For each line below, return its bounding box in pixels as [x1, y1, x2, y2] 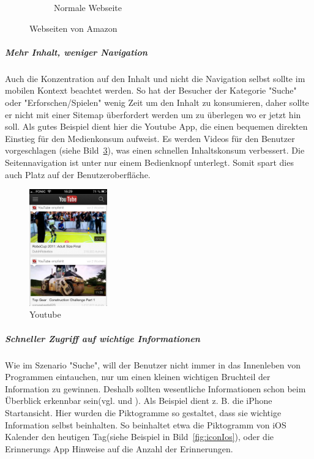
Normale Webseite [54, 1, 122, 13]
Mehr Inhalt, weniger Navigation [5, 45, 148, 58]
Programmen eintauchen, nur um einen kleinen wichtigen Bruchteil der [5, 370, 271, 383]
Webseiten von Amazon [29, 21, 118, 34]
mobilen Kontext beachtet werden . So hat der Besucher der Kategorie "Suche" [5, 84, 297, 97]
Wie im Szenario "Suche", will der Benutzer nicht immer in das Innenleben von [5, 358, 301, 371]
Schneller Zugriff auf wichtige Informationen [5, 332, 200, 345]
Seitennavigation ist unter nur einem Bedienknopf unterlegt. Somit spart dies [5, 155, 294, 168]
